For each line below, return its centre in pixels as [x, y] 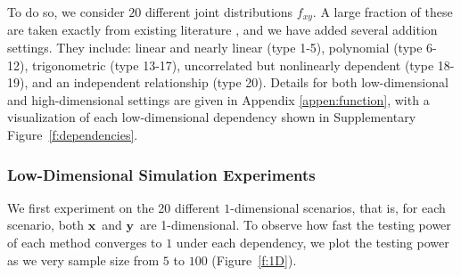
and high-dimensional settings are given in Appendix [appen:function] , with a [218, 99]
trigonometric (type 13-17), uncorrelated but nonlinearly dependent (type [233, 65]
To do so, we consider [66, 12]
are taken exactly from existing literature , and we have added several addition [222, 30]
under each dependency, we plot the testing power [313, 243]
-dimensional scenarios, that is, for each [338, 207]
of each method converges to [85, 243]
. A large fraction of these [383, 12]
